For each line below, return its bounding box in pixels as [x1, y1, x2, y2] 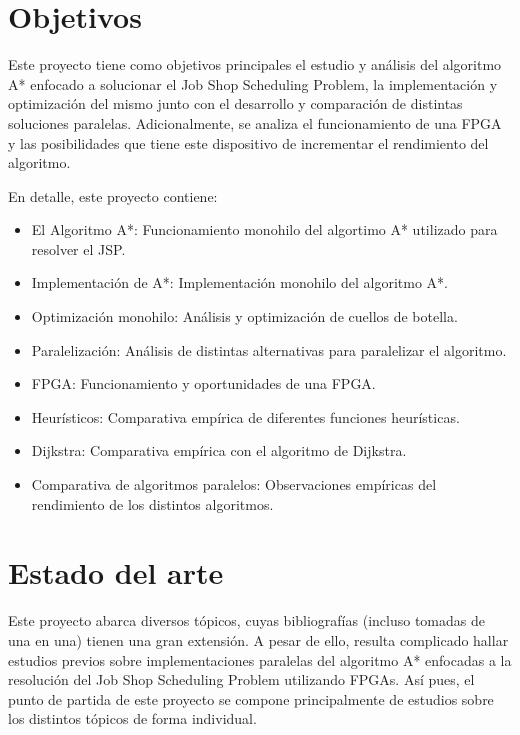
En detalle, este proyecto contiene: [8, 185, 218, 206]
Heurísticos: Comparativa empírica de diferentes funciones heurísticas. [31, 406, 460, 427]
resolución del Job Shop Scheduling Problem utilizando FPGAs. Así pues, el [8, 669, 475, 690]
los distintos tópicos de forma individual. [8, 708, 257, 729]
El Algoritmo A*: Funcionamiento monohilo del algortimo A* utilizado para [31, 219, 498, 240]
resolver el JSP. [31, 238, 126, 259]
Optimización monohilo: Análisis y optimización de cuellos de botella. [31, 306, 458, 327]
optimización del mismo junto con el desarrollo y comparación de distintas [8, 93, 463, 114]
